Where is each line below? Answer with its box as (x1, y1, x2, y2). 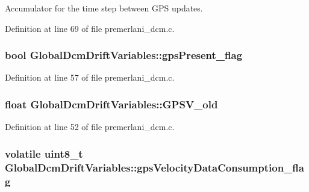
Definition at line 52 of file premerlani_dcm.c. (5, 120, 175, 133)
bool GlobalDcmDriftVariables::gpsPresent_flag (5, 48, 243, 63)
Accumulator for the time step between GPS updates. (5, 2, 203, 14)
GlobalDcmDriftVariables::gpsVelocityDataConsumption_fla (5, 159, 304, 175)
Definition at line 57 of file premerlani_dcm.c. (5, 71, 175, 84)
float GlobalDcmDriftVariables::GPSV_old (5, 96, 218, 111)
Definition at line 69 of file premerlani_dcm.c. (5, 22, 175, 34)
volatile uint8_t (5, 146, 83, 161)
